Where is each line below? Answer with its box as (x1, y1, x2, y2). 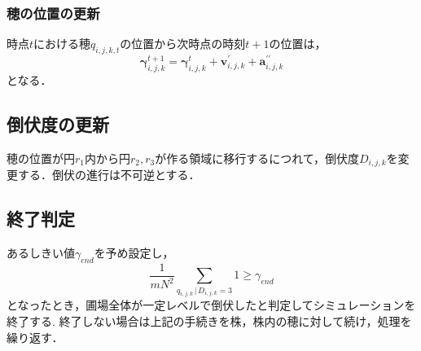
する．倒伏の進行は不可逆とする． (17, 166, 200, 183)
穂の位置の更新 (7, 2, 100, 23)
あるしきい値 (7, 244, 75, 261)
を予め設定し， (94, 244, 174, 261)
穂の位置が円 (7, 149, 75, 166)
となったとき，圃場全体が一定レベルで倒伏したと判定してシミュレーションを (7, 296, 416, 314)
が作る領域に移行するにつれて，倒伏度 (155, 149, 359, 166)
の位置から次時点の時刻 (120, 35, 246, 52)
